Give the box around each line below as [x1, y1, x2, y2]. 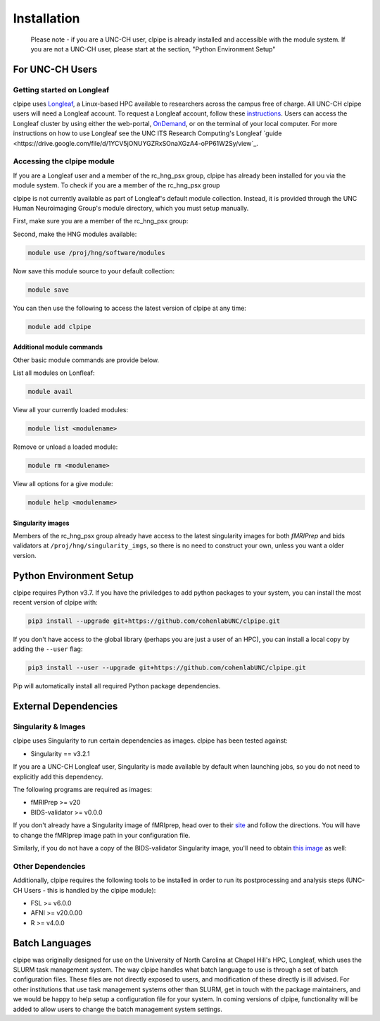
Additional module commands [13, 342, 103, 352]
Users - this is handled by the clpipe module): [23, 886, 156, 894]
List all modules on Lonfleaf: [13, 369, 95, 377]
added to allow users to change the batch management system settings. [13, 1005, 223, 1013]
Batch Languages [13, 937, 91, 949]
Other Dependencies [13, 861, 86, 871]
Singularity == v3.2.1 [30, 749, 90, 757]
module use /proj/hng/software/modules [27, 249, 165, 256]
